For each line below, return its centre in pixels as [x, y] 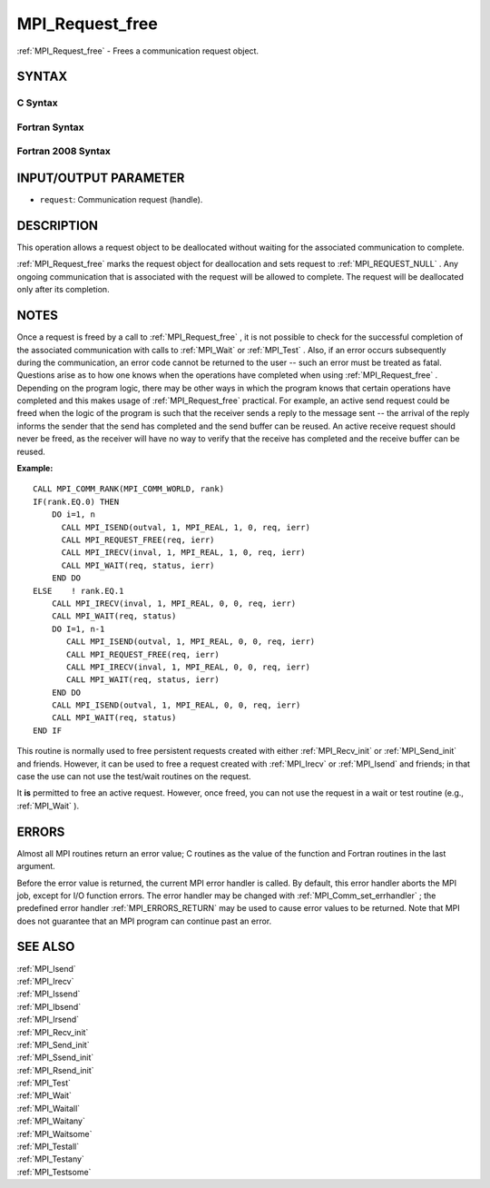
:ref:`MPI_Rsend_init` [55, 1070]
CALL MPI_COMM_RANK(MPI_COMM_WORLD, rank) [129, 489]
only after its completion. [63, 290]
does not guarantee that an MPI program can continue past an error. [144, 921]
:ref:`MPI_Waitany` [51, 1121]
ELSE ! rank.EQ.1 [78, 591]
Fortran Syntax [50, 127]
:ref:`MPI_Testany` [51, 1159]
